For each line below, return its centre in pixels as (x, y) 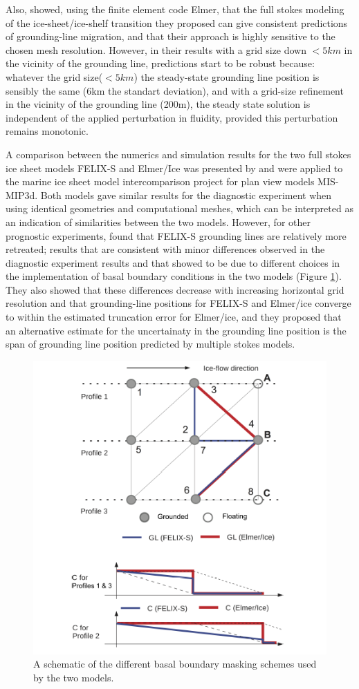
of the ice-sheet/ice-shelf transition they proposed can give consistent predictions (177, 22)
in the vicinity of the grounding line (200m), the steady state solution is (158, 104)
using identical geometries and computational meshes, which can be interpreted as (179, 208)
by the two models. (74, 677)
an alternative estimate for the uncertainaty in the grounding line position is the (176, 330)
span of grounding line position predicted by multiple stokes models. (150, 344)
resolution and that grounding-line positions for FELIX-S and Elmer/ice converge (178, 303)
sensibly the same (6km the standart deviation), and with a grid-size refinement (175, 90)
